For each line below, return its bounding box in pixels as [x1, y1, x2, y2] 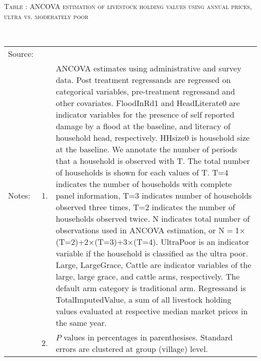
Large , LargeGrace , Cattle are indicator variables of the [56, 258, 251, 270]
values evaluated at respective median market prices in [56, 305, 248, 317]
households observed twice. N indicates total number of [56, 212, 250, 224]
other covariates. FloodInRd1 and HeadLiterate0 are [56, 97, 240, 109]
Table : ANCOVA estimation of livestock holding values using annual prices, [4, 1, 252, 11]
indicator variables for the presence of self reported [56, 108, 234, 120]
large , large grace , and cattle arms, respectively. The [56, 270, 240, 282]
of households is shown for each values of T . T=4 [56, 166, 228, 178]
